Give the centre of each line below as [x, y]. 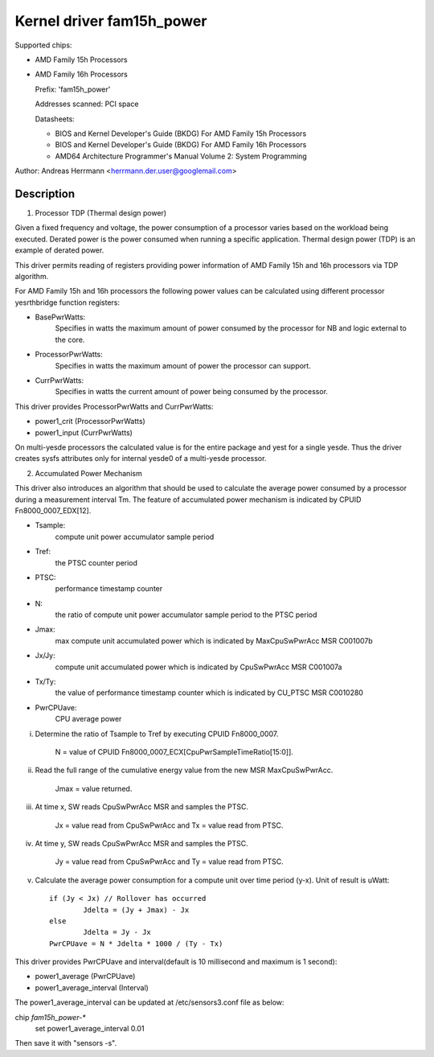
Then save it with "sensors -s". [66, 1043]
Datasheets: [55, 119]
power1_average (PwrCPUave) [85, 977]
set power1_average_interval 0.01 [90, 1029]
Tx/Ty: [45, 682]
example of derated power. [59, 250]
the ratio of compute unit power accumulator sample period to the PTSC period [186, 615]
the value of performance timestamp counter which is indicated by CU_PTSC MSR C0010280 [209, 693]
